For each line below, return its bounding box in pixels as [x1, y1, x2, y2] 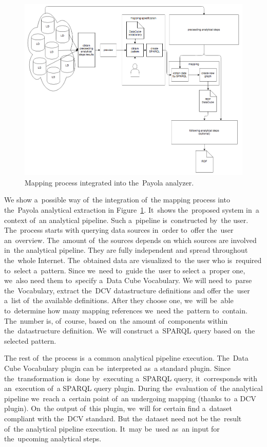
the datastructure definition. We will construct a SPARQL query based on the [4, 325, 255, 336]
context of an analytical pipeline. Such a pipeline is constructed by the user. [4, 214, 249, 225]
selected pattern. [4, 335, 56, 346]
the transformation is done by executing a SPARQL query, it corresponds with [4, 372, 258, 383]
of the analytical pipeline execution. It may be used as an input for [4, 423, 220, 434]
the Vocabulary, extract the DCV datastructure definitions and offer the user [4, 285, 250, 295]
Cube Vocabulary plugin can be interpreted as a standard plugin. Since [4, 362, 231, 373]
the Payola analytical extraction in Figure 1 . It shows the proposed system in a [4, 204, 259, 215]
